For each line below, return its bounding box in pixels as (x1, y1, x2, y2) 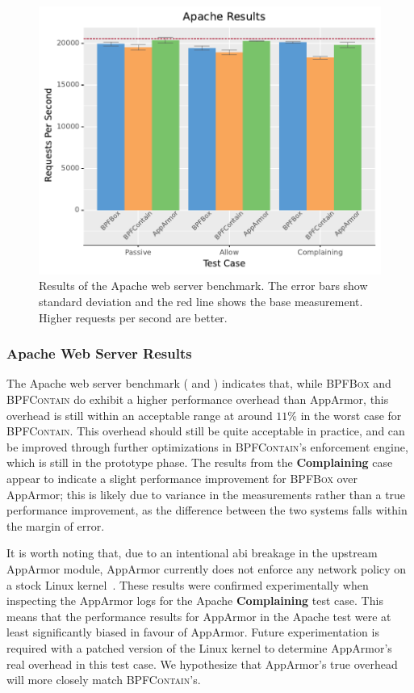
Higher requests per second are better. (39, 309, 228, 325)
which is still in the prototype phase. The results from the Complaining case (6, 454, 393, 471)
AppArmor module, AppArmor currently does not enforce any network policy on (6, 560, 407, 577)
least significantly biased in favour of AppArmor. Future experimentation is (6, 624, 379, 640)
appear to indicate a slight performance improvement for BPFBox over (6, 469, 358, 486)
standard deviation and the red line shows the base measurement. (39, 293, 363, 309)
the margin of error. (6, 517, 105, 534)
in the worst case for (300, 406, 402, 423)
